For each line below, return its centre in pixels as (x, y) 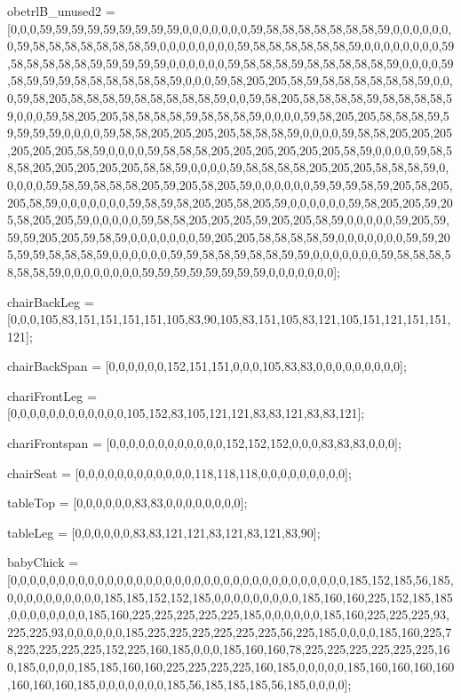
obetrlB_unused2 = (61, 11)
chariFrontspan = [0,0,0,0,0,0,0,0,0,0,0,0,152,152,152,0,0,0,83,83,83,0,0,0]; (204, 443)
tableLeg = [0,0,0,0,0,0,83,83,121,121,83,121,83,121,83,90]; (164, 532)
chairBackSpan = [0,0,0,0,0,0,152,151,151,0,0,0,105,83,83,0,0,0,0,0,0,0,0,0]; (207, 366)
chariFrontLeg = (52, 395)
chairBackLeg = (51, 301)
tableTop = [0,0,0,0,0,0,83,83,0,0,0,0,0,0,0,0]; (127, 503)
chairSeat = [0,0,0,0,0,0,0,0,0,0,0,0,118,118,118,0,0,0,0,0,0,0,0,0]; (179, 472)
